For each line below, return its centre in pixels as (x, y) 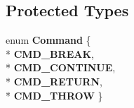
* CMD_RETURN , (54, 81)
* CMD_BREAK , (50, 53)
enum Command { (48, 40)
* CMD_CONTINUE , (61, 67)
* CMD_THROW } (54, 95)
